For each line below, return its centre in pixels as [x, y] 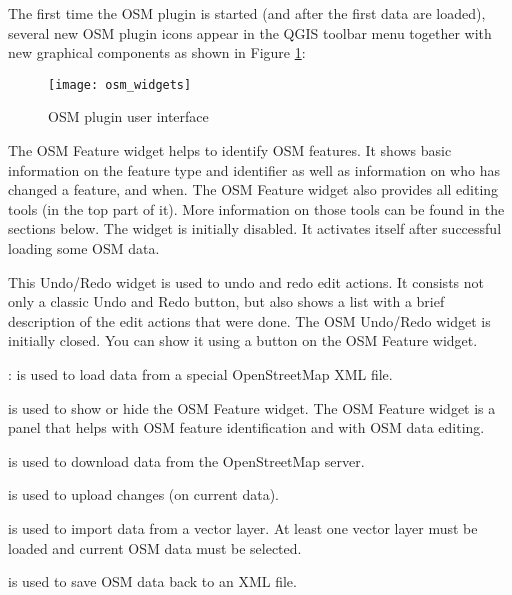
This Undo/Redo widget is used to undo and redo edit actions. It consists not [246, 281]
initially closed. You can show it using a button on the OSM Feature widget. [243, 340]
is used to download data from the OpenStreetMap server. [186, 460]
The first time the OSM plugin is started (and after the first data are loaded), [247, 13]
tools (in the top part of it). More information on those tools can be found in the [256, 208]
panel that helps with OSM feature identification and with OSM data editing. [246, 427]
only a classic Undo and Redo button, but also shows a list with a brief [226, 301]
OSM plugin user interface [128, 116]
